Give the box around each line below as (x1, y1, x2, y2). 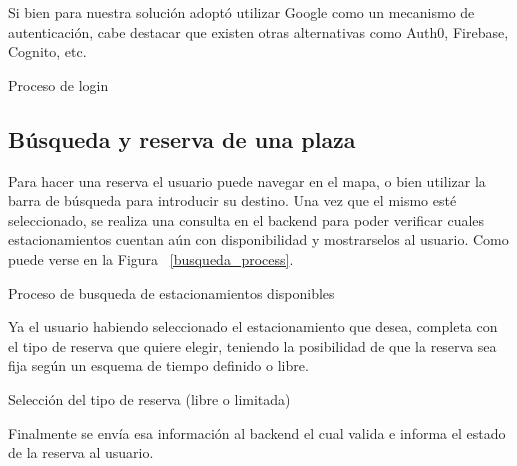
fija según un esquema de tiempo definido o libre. (8, 355, 309, 376)
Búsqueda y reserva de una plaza (8, 123, 356, 154)
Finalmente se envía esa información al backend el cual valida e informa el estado (8, 422, 506, 443)
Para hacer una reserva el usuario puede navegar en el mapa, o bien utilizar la (8, 170, 486, 191)
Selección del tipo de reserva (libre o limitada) (8, 388, 291, 409)
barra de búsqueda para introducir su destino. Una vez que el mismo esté (8, 190, 457, 211)
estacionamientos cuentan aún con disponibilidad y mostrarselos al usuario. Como (8, 229, 509, 250)
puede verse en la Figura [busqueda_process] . (8, 248, 294, 269)
